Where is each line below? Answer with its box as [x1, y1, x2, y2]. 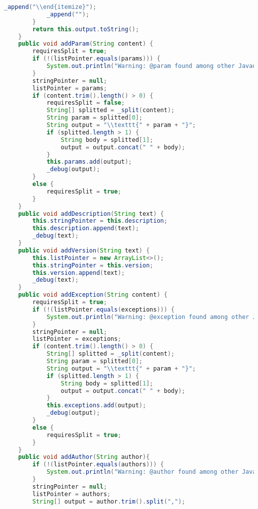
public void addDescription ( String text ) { [18, 210, 164, 217]
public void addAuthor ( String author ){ [18, 453, 150, 461]
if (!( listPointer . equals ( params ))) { [32, 55, 161, 63]
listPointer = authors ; [32, 490, 111, 498]
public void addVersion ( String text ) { [18, 247, 150, 254]
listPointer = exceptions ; [32, 335, 122, 343]
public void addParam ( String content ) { [18, 40, 153, 48]
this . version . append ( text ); [32, 269, 125, 276]
